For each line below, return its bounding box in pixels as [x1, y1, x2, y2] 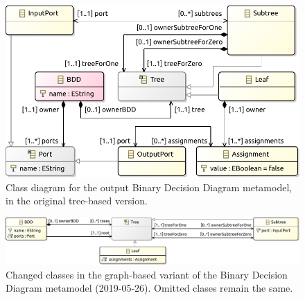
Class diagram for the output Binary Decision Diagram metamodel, [6, 179, 293, 194]
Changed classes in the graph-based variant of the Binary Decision [6, 267, 288, 281]
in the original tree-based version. [6, 193, 148, 208]
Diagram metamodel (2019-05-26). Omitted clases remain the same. [6, 281, 293, 295]
